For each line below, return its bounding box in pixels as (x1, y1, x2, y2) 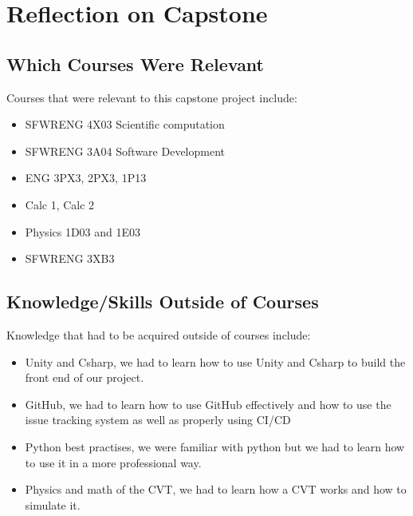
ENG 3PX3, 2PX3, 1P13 (25, 169, 147, 186)
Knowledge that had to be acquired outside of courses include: (6, 326, 311, 343)
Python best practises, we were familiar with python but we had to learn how (25, 438, 405, 454)
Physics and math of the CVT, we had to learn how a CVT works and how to (25, 481, 407, 498)
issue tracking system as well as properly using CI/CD (25, 411, 291, 428)
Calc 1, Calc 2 (25, 196, 95, 212)
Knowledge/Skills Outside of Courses (6, 289, 319, 314)
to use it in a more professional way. (25, 454, 202, 470)
